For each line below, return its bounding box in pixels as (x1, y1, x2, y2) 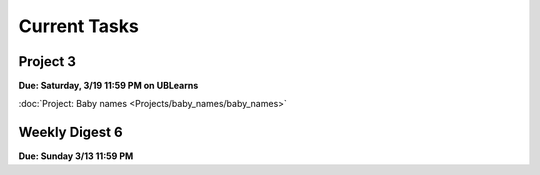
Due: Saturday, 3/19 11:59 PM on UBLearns (18, 80, 199, 92)
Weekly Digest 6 (18, 124, 124, 141)
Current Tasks (18, 15, 139, 37)
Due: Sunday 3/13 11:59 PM (18, 150, 134, 162)
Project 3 (18, 53, 77, 70)
